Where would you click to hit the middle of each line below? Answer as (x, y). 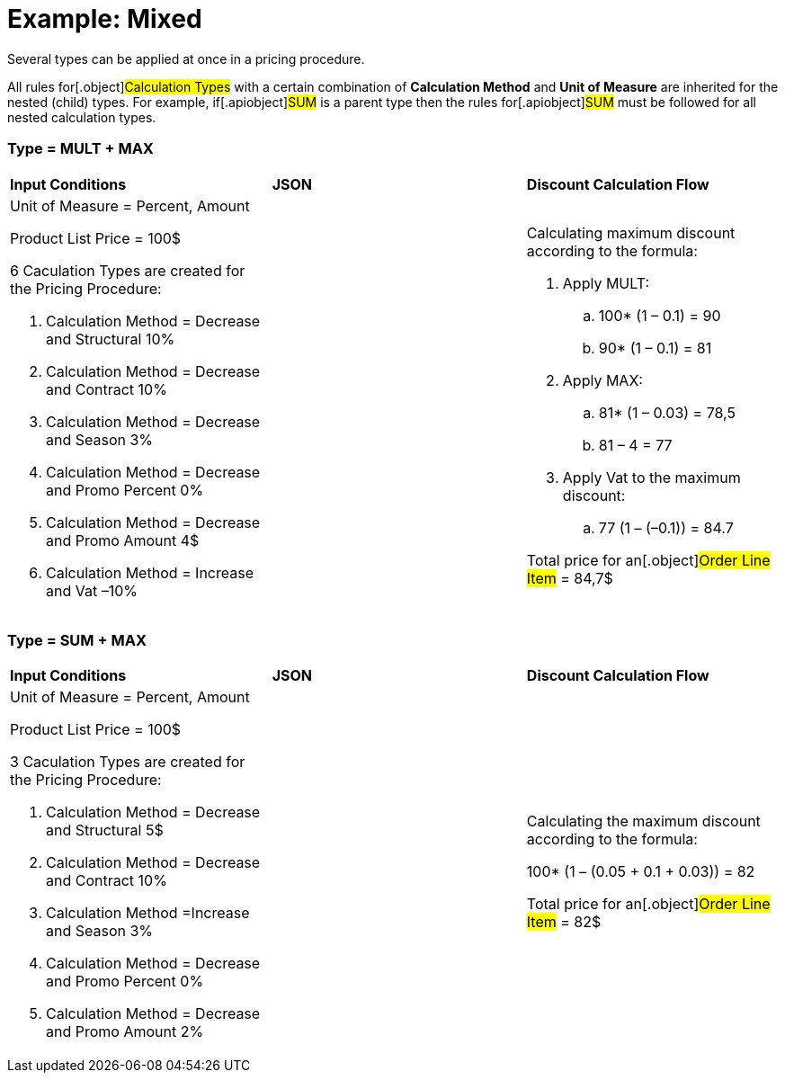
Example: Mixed (105, 19)
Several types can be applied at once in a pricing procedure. (186, 58)
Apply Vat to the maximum (651, 477)
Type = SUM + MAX (77, 640)
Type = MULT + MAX (80, 149)
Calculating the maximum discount (643, 821)
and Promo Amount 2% (125, 1032)
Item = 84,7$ (570, 578)
